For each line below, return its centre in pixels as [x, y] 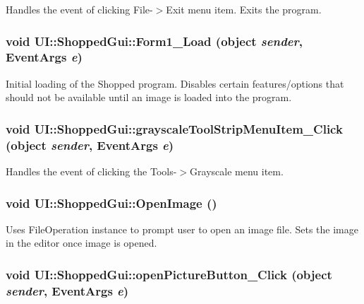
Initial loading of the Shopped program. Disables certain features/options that [175, 83]
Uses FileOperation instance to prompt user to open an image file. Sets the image [182, 229]
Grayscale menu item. [237, 171]
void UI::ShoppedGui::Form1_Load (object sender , [154, 41]
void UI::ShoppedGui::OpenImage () [111, 203]
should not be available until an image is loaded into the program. [149, 97]
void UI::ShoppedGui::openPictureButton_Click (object [169, 274]
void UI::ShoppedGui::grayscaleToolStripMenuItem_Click [174, 128]
